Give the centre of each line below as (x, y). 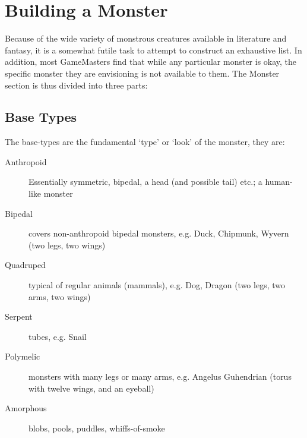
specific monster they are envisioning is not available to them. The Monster (142, 73)
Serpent (19, 316)
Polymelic (23, 356)
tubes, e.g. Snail (58, 336)
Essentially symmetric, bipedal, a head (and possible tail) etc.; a (145, 182)
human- (279, 182)
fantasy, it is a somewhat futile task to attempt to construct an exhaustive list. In (153, 50)
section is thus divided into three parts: (76, 85)
